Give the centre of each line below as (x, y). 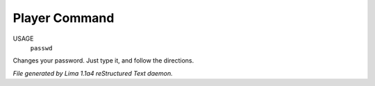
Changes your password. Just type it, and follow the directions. (103, 61)
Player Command (64, 18)
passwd (41, 48)
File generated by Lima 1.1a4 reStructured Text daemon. (93, 73)
